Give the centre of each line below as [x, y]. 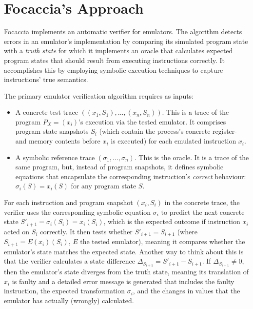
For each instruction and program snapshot [68, 202]
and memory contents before [58, 141]
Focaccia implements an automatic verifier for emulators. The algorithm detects [123, 31]
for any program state [104, 186]
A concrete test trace [47, 112]
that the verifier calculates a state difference [69, 261]
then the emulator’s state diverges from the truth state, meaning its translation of [126, 272]
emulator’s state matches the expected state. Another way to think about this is [124, 251]
